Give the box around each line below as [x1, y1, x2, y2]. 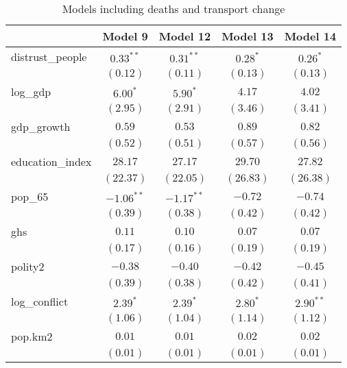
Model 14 [284, 28, 337, 44]
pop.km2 [11, 328, 53, 344]
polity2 [11, 258, 45, 274]
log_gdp [11, 84, 51, 99]
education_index [11, 154, 92, 169]
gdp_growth [11, 119, 71, 134]
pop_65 [11, 188, 49, 204]
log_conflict [11, 293, 69, 309]
